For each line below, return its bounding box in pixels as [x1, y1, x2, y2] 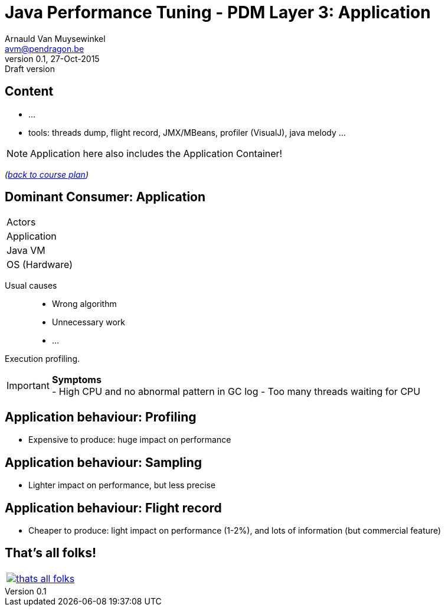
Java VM [6, 244, 45, 257]
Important [6, 380, 50, 392]
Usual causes [5, 280, 57, 291]
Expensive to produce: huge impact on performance [28, 434, 231, 445]
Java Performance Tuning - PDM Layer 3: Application [5, 2, 431, 22]
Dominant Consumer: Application [5, 189, 206, 205]
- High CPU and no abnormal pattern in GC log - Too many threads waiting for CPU [51, 385, 421, 398]
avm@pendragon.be [5, 43, 84, 54]
